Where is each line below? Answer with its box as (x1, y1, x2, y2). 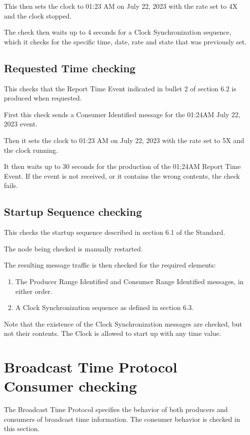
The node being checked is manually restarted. (4, 243, 143, 253)
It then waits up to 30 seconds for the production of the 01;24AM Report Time (4, 161, 241, 171)
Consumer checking (4, 376, 137, 396)
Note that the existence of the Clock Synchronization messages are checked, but (4, 318, 242, 329)
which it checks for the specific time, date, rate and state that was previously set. (4, 36, 247, 46)
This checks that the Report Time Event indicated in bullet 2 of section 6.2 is (4, 83, 236, 93)
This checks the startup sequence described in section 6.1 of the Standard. (4, 227, 226, 237)
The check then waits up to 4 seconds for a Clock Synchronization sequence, (4, 27, 231, 37)
